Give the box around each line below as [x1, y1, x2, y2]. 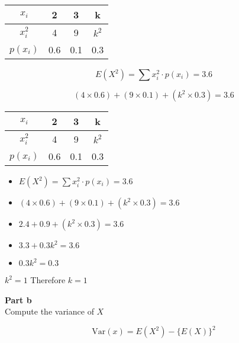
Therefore [30, 274, 66, 286]
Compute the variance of [5, 305, 94, 318]
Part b [5, 293, 32, 306]
